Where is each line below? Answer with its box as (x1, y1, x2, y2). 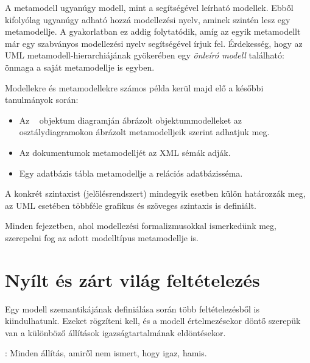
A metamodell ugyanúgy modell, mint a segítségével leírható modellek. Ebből (5, 1, 294, 13)
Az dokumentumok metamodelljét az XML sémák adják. (19, 146, 231, 158)
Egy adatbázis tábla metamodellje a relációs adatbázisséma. (19, 166, 243, 179)
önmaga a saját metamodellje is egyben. (5, 60, 155, 73)
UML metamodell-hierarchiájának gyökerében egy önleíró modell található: (5, 49, 284, 62)
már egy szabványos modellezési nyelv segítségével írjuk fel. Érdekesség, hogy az (5, 37, 303, 49)
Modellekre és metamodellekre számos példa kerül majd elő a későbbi (5, 81, 264, 94)
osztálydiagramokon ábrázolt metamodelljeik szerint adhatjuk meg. (19, 125, 270, 138)
